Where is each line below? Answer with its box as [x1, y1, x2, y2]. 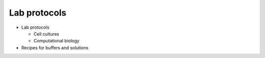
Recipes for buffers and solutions [21, 44, 88, 51]
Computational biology [33, 38, 79, 44]
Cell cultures [33, 31, 59, 37]
